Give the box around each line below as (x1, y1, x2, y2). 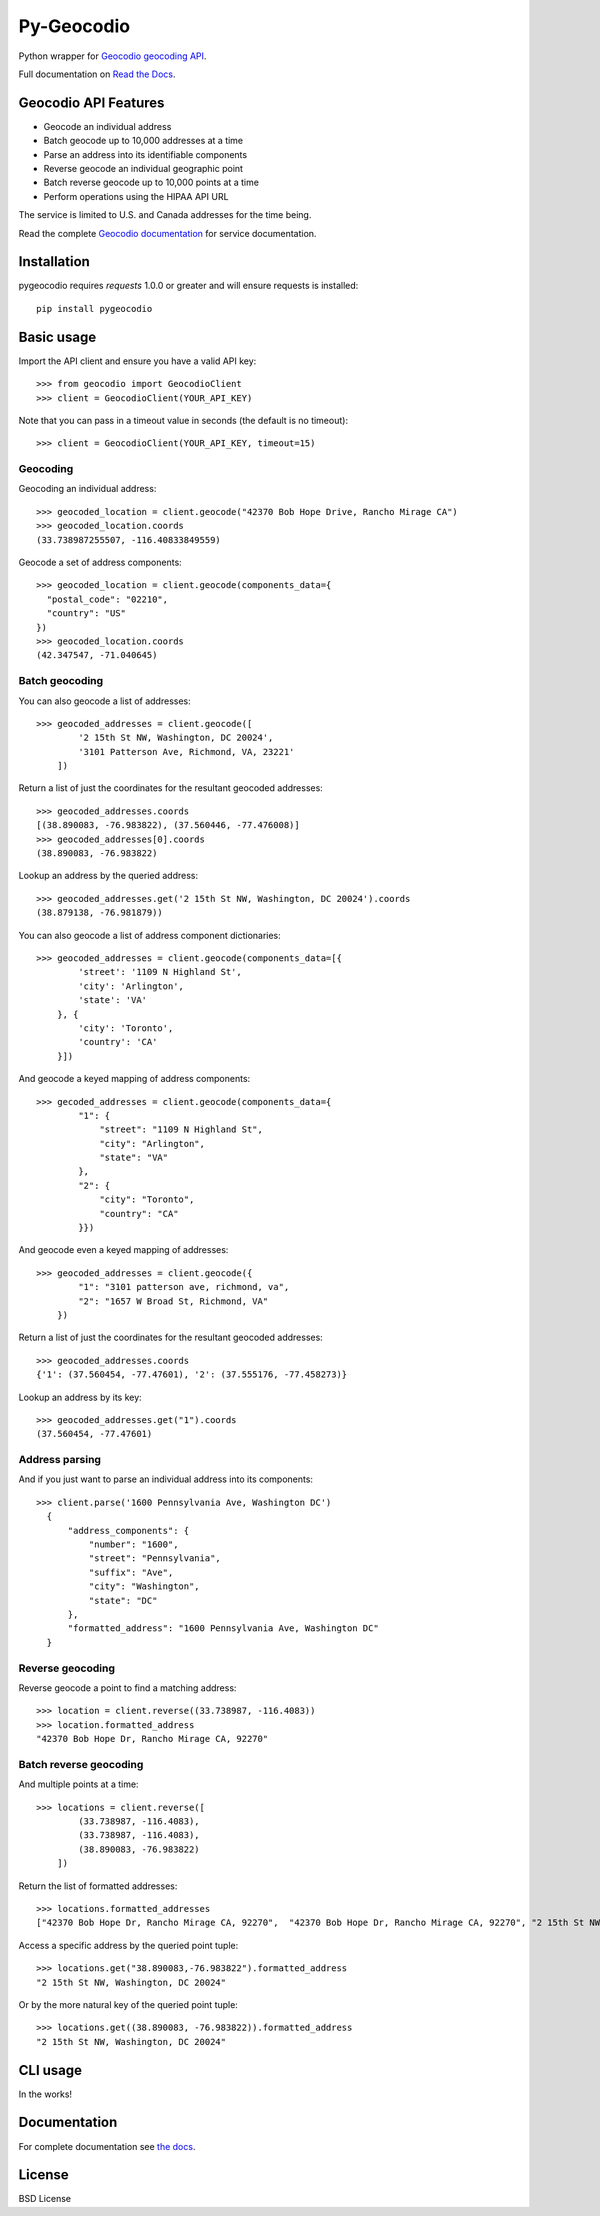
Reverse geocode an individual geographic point (43, 163, 244, 175)
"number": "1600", (88, 1539, 179, 1550)
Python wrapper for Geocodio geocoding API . (18, 50, 207, 62)
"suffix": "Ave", (88, 1566, 174, 1578)
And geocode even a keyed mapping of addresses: (18, 1244, 229, 1256)
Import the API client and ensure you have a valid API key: (18, 355, 257, 367)
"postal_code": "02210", (46, 593, 169, 605)
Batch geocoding (18, 674, 104, 688)
